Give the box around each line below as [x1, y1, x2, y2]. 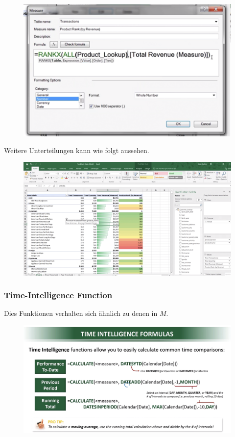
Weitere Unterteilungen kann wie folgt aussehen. [4, 145, 149, 155]
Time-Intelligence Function [4, 288, 113, 301]
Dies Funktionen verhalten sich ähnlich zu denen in [4, 308, 158, 318]
